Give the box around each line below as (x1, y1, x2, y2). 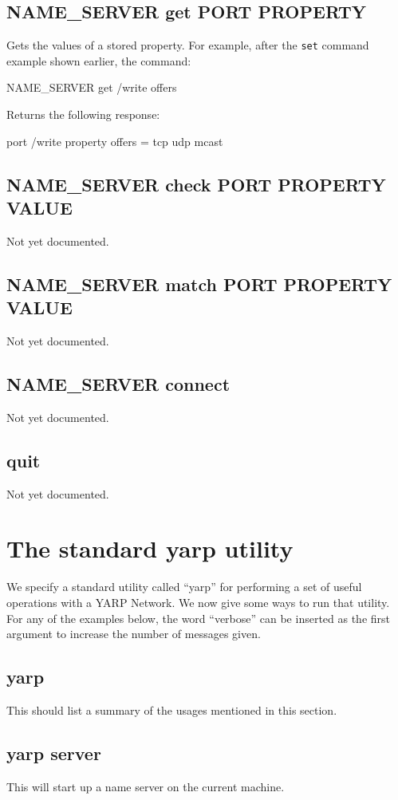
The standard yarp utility (6, 532, 294, 565)
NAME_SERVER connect (6, 372, 231, 396)
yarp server (6, 740, 101, 765)
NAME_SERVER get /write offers (6, 79, 177, 96)
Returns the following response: (6, 106, 160, 123)
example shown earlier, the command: (6, 52, 191, 69)
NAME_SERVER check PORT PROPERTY (6, 171, 386, 196)
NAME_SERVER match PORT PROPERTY (6, 271, 392, 296)
